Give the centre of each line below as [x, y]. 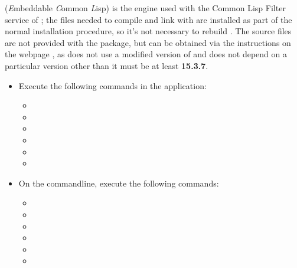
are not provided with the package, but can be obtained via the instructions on [148, 42]
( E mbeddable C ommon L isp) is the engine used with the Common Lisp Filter [145, 8]
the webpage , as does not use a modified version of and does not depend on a [146, 54]
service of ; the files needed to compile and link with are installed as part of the [148, 19]
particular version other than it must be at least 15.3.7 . [107, 65]
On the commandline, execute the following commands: [119, 183]
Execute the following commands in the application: [112, 85]
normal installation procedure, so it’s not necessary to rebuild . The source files [148, 31]
